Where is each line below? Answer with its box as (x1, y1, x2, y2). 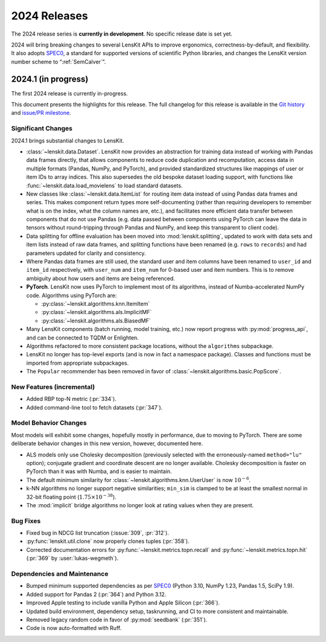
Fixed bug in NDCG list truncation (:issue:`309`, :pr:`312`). (26, 529, 169, 537)
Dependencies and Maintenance (11, 570, 109, 578)
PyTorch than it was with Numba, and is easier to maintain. (26, 468, 172, 475)
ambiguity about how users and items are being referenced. (26, 275, 175, 282)
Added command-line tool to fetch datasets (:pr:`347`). (26, 403, 163, 411)
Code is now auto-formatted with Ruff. (26, 624, 122, 632)
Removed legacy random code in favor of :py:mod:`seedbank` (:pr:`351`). (26, 616, 208, 623)
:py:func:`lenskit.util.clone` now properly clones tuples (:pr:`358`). (26, 538, 190, 545)
